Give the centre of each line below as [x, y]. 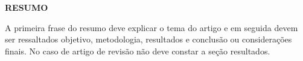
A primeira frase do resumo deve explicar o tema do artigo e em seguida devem [151, 27]
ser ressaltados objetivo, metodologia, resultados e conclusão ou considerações [148, 39]
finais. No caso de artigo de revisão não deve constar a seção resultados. [138, 51]
